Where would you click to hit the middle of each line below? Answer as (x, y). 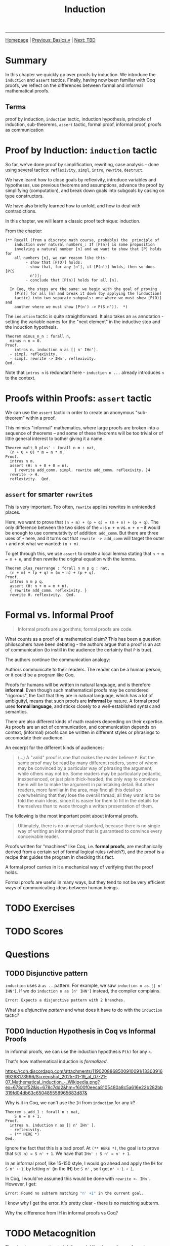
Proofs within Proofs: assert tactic (78, 399)
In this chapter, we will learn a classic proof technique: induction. (73, 221)
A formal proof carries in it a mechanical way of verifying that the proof (79, 867)
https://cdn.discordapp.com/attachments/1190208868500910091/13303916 (84, 1071)
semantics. (17, 711)
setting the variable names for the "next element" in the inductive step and (83, 322)
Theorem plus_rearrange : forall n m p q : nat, (57, 568)
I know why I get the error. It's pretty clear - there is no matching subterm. (82, 1203)
